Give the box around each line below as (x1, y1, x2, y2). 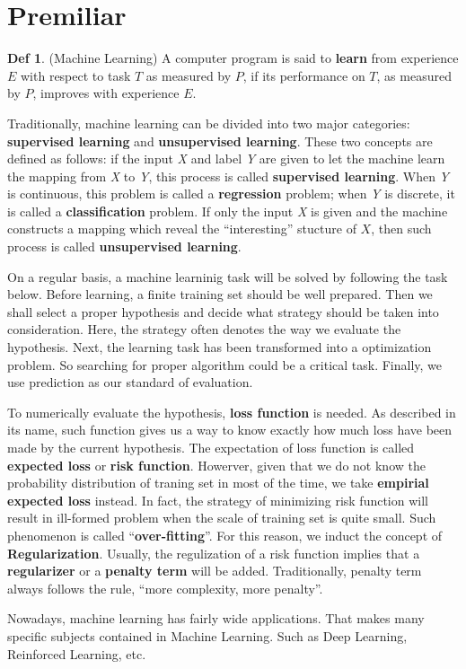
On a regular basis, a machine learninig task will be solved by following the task (7, 267, 448, 286)
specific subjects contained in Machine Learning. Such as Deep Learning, (7, 626, 408, 645)
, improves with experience (32, 84, 180, 102)
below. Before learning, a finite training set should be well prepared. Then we (7, 285, 433, 304)
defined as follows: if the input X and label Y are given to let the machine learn (7, 149, 445, 168)
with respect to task (21, 66, 131, 84)
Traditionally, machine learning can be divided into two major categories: (7, 113, 410, 132)
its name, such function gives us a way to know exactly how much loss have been (7, 420, 453, 439)
